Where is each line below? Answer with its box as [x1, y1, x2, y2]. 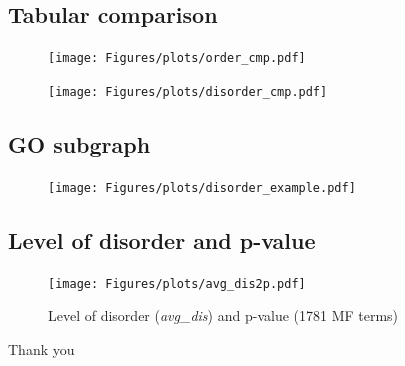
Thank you [8, 338, 75, 359]
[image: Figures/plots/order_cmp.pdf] [48, 51, 306, 66]
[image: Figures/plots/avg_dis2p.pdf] [48, 276, 306, 291]
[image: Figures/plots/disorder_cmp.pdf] [48, 84, 328, 99]
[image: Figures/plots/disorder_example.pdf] [48, 180, 356, 195]
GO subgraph [8, 128, 151, 159]
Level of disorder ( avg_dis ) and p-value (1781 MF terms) [48, 305, 399, 326]
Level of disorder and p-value [8, 224, 316, 255]
